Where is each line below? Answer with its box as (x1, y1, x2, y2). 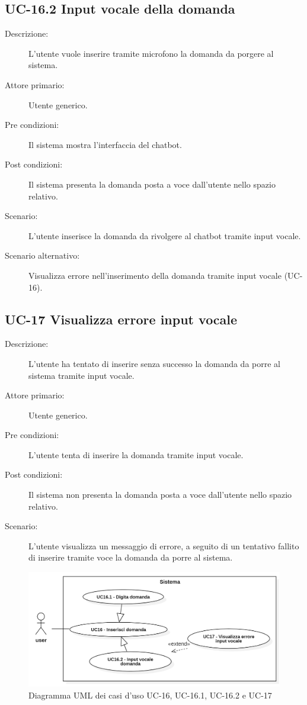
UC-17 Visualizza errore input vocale (5, 310, 238, 328)
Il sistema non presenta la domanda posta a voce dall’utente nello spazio (28, 488, 292, 501)
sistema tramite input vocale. (28, 369, 135, 381)
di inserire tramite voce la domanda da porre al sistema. (28, 551, 233, 564)
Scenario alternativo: (5, 249, 80, 262)
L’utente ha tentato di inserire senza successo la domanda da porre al (28, 357, 280, 369)
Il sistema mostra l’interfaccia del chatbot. (28, 138, 182, 150)
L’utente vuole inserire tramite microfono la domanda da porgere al (28, 47, 274, 59)
